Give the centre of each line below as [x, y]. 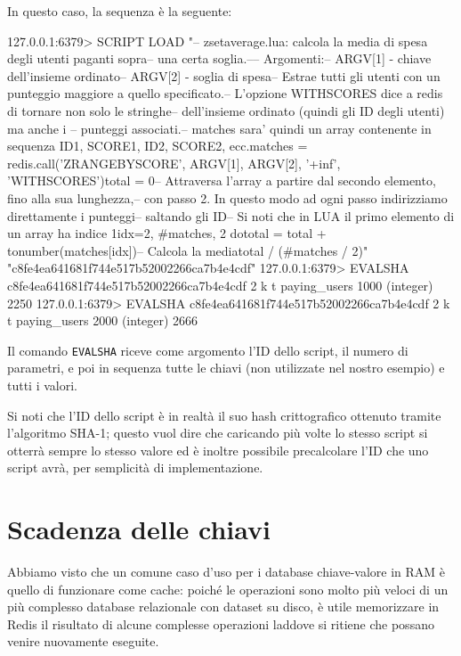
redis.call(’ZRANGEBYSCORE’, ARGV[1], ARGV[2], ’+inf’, [174, 163]
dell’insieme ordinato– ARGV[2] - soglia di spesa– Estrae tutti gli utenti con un [224, 75]
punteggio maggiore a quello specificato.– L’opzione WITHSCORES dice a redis [225, 93]
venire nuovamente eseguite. [83, 641]
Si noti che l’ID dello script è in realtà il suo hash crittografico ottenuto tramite [224, 415]
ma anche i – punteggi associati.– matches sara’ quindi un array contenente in [219, 128]
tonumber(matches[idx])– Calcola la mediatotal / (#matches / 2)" [188, 250]
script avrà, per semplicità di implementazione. [135, 467]
